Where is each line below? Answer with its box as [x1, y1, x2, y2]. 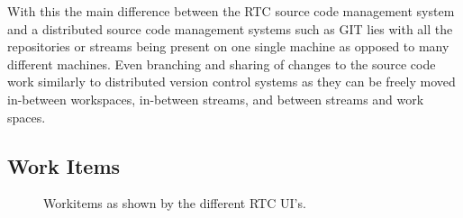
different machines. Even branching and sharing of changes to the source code [7, 54, 436, 73]
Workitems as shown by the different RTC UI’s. [43, 194, 306, 213]
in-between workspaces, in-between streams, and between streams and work [7, 89, 424, 108]
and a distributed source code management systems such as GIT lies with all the [7, 19, 453, 38]
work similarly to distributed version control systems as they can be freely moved [7, 72, 456, 91]
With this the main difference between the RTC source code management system [7, 2, 455, 20]
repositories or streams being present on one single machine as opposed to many [7, 37, 449, 56]
